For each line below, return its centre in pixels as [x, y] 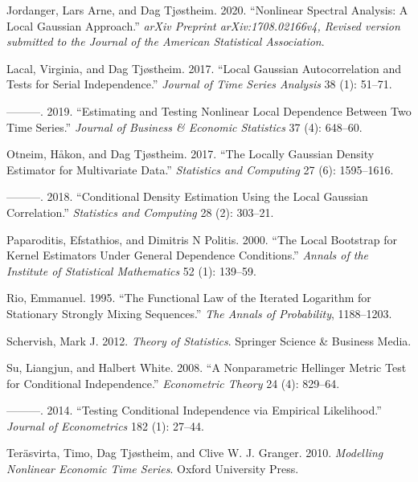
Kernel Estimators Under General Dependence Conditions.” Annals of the [187, 255]
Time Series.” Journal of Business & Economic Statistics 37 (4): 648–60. [184, 127]
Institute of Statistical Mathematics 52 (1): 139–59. [131, 270]
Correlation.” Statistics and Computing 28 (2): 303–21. [140, 212]
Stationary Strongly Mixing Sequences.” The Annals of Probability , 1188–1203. [199, 313]
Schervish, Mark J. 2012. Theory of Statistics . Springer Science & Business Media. [209, 340]
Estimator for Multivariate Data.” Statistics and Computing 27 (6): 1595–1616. [200, 169]
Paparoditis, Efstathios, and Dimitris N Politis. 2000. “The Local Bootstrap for [202, 239]
